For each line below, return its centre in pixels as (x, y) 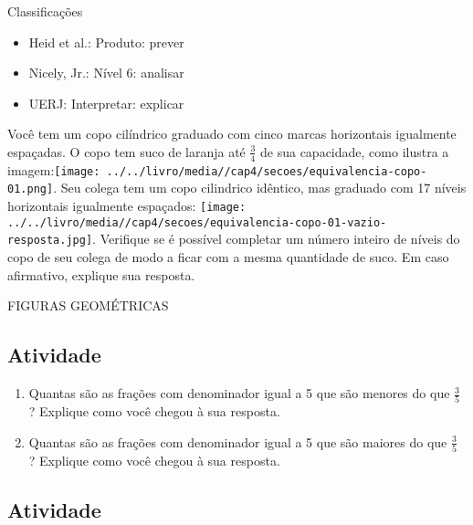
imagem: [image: (54, 169)
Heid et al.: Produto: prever (106, 42)
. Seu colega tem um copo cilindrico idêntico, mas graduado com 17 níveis (260, 188)
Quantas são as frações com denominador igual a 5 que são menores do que (239, 393)
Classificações (45, 11)
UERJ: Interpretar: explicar (106, 103)
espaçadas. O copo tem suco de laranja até (126, 151)
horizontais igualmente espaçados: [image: (127, 206)
